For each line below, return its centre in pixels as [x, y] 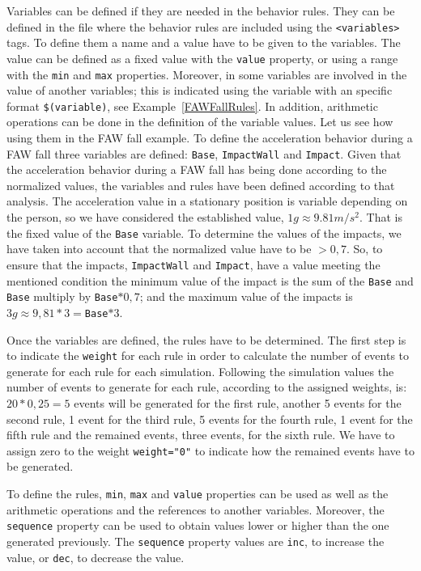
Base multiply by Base [62, 296]
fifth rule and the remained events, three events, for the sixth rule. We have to [201, 435]
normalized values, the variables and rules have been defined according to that [201, 185]
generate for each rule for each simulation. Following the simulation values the [200, 371]
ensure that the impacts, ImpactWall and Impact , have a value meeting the [193, 264]
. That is [381, 217]
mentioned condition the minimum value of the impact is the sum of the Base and [210, 280]
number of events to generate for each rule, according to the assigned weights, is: [207, 387]
